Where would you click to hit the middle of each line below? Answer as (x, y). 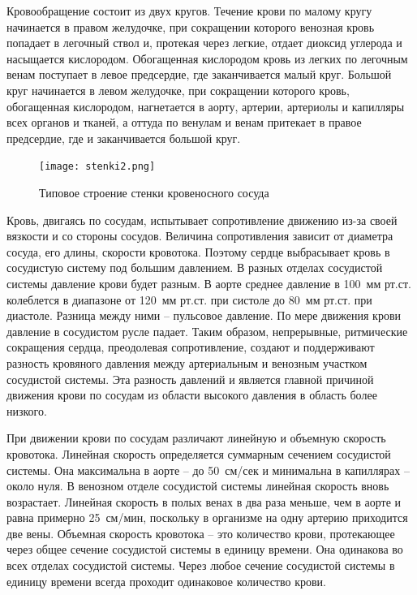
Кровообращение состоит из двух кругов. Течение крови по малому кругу (189, 11)
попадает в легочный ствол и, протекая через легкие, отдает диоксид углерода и (204, 43)
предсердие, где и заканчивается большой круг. (124, 138)
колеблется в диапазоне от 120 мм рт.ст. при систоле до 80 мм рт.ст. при (189, 299)
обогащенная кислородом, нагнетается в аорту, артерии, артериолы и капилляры (206, 106)
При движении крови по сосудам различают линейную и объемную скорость (196, 438)
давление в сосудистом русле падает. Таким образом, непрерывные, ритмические (207, 331)
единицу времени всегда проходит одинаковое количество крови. (166, 581)
